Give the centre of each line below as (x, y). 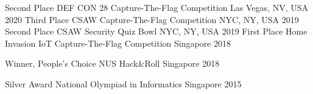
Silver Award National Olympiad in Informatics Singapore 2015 (123, 83)
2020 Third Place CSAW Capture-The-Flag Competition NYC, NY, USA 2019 (152, 19)
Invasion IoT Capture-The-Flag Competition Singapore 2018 (118, 43)
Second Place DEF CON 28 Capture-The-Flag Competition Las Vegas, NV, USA (156, 7)
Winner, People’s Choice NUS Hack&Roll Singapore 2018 (112, 63)
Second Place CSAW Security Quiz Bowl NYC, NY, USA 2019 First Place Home (156, 31)
